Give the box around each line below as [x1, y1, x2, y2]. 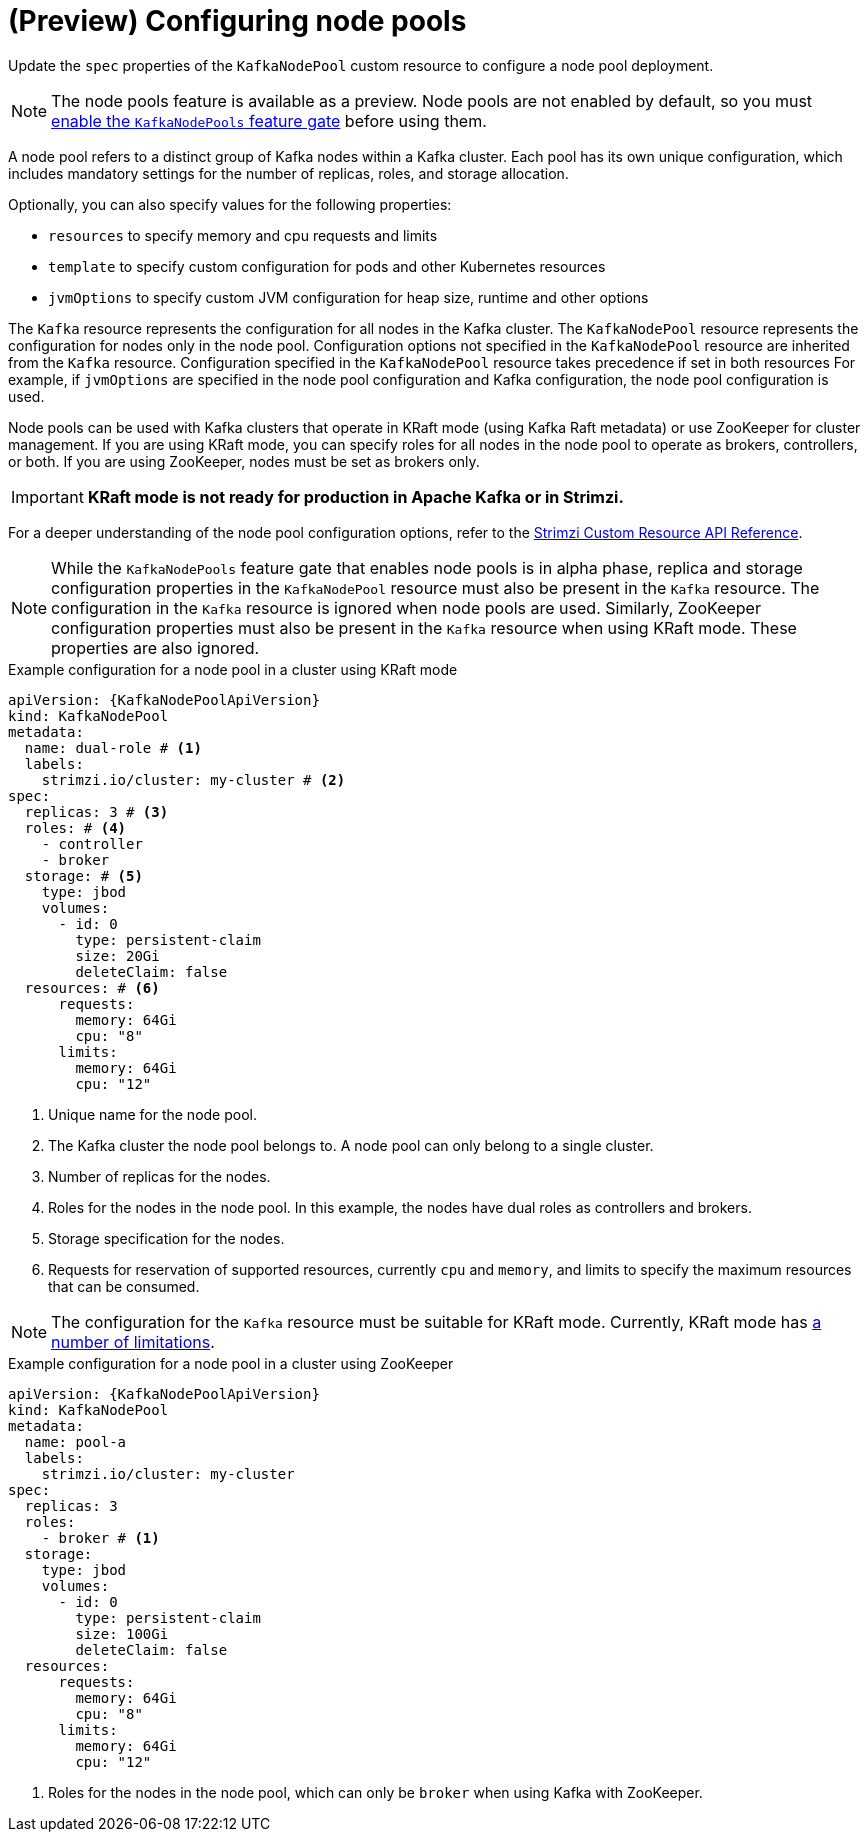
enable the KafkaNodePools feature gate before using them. [51, 110, 487, 131]
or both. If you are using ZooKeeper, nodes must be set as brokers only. [8, 452, 480, 470]
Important [11, 486, 84, 507]
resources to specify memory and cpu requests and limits [48, 226, 438, 244]
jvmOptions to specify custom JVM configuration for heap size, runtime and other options [48, 288, 649, 306]
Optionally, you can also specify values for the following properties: [8, 195, 452, 213]
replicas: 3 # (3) [24, 803, 169, 820]
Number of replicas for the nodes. [48, 1167, 271, 1185]
